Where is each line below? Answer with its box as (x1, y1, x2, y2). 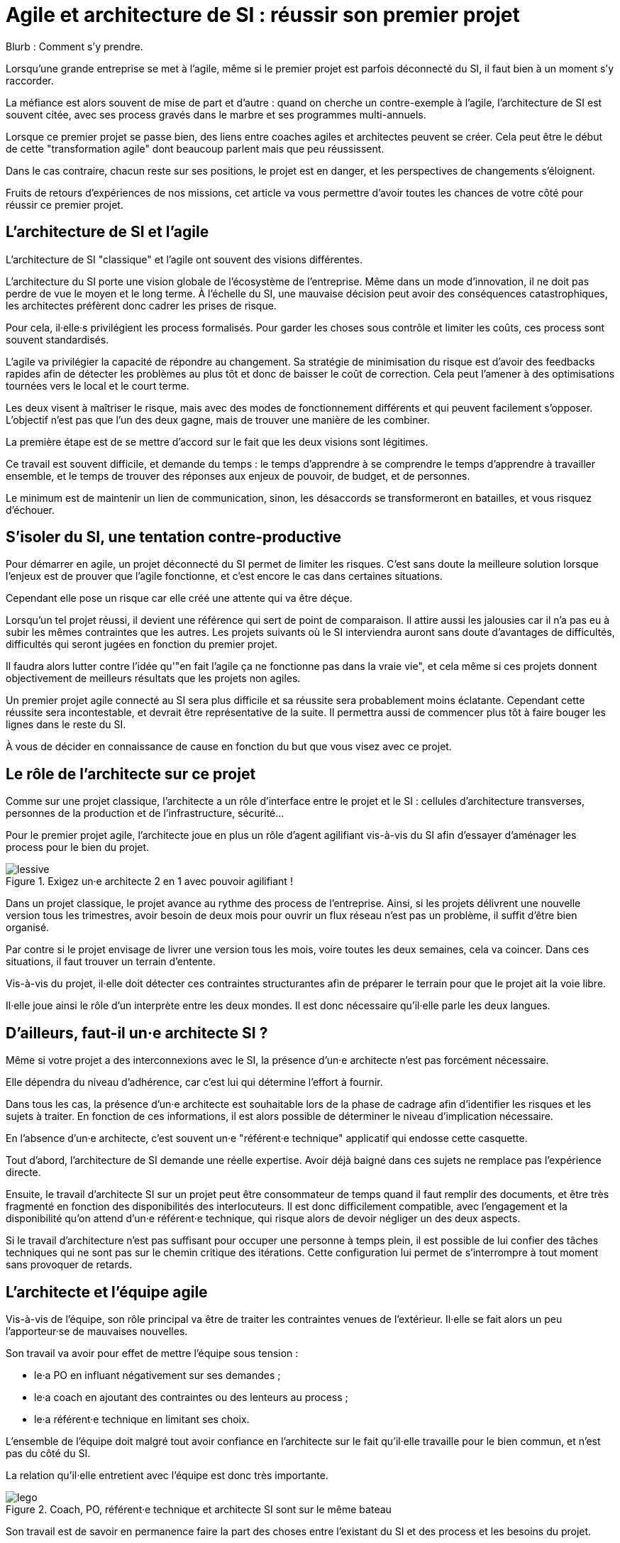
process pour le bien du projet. (6, 841, 150, 854)
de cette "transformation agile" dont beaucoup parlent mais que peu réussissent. (6, 142, 384, 155)
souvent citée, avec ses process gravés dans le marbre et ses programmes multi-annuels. (6, 108, 426, 121)
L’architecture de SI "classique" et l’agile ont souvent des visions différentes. (6, 253, 362, 265)
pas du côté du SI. (6, 1446, 91, 1459)
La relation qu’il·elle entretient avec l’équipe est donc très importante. (6, 1468, 328, 1481)
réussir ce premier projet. (6, 198, 123, 211)
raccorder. (6, 74, 54, 87)
